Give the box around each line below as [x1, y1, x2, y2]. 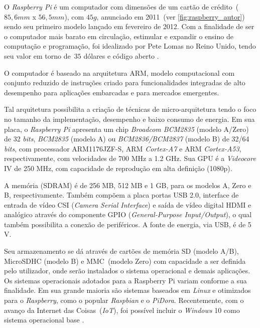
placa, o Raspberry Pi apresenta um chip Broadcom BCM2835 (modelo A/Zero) [4, 123, 249, 134]
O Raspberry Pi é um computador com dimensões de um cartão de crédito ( [4, 2, 239, 12]
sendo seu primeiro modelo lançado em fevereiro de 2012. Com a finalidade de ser [4, 21, 254, 32]
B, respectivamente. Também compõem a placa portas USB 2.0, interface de [4, 190, 239, 200]
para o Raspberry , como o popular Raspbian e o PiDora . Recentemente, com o [4, 295, 244, 305]
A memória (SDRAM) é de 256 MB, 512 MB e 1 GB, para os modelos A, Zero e [4, 180, 251, 190]
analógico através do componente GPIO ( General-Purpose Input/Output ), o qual [4, 209, 252, 220]
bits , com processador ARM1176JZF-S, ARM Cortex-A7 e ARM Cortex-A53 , [4, 143, 241, 153]
